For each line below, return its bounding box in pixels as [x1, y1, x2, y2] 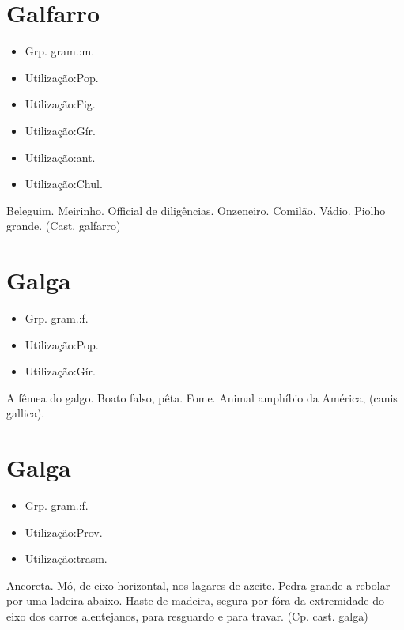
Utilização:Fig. [25, 96, 96, 112]
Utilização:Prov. [25, 523, 103, 540]
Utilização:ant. [25, 149, 96, 165]
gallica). [6, 405, 45, 421]
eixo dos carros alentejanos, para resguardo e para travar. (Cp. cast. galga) [6, 608, 368, 624]
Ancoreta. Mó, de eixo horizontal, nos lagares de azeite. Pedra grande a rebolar [6, 576, 391, 593]
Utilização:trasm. [25, 550, 108, 567]
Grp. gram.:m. [25, 43, 95, 59]
